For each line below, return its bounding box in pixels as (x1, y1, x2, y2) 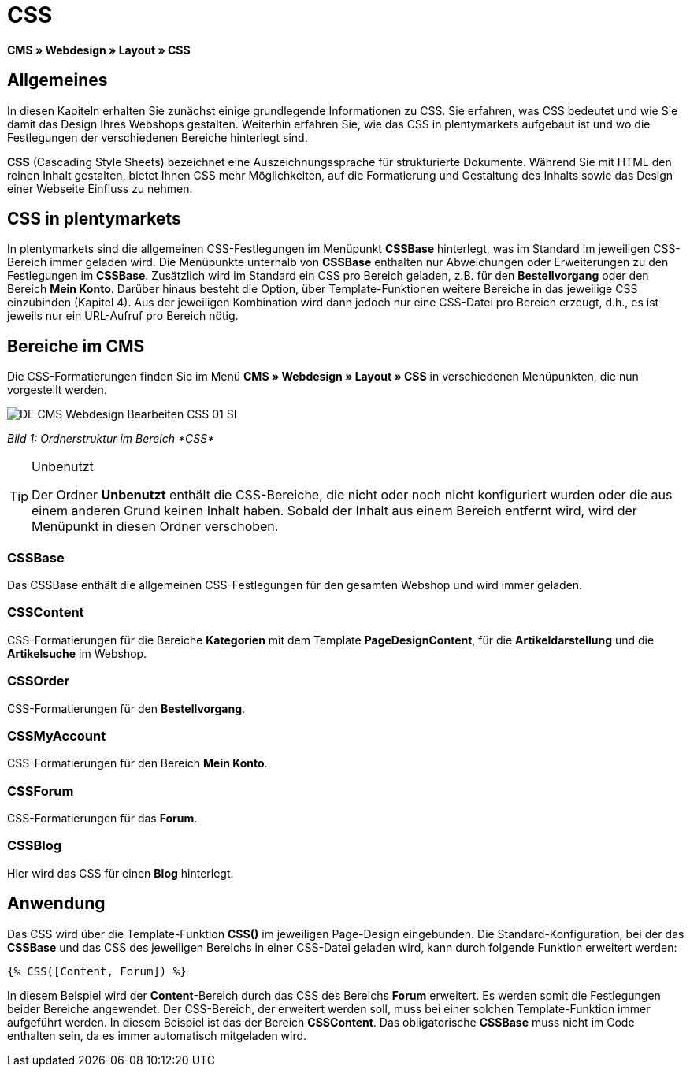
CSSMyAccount (7, 727, 106, 744)
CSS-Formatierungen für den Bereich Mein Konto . (7, 756, 268, 770)
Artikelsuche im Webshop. (7, 646, 147, 660)
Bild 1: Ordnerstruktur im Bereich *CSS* (7, 432, 215, 446)
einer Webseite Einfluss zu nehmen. (7, 181, 193, 195)
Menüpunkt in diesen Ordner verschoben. (32, 518, 279, 535)
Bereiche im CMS (7, 336, 145, 356)
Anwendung (7, 893, 106, 914)
